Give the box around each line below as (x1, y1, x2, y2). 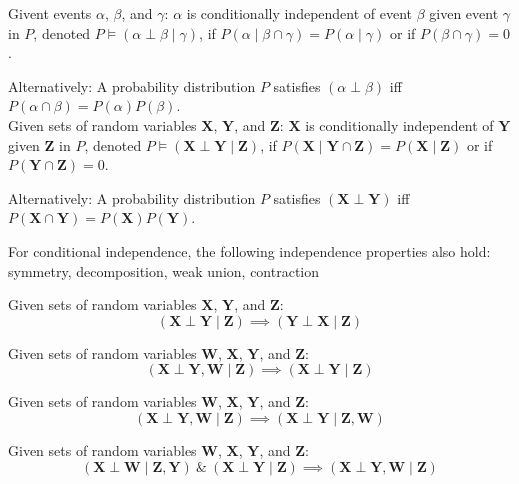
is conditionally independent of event (186, 3, 413, 23)
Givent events (8, 3, 92, 23)
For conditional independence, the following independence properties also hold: (8, 240, 491, 261)
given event (429, 3, 499, 23)
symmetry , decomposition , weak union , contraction (8, 260, 320, 281)
